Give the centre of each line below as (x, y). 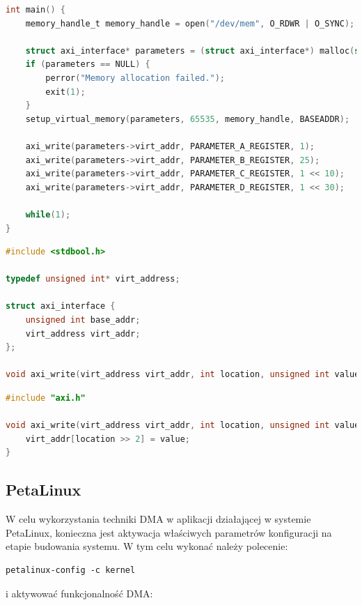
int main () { (36, 10)
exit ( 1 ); (65, 92)
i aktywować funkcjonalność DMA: (79, 593)
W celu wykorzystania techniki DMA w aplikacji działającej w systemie (158, 519)
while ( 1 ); (48, 214)
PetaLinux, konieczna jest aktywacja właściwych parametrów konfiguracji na (169, 532)
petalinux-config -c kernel (71, 570)
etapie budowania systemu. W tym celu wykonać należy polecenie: (147, 546)
